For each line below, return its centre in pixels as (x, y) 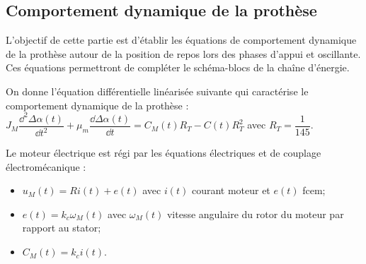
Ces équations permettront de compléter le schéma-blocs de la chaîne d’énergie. (178, 67)
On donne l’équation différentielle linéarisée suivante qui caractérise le (157, 91)
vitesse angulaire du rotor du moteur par (255, 214)
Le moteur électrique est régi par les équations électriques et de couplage (164, 153)
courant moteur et (231, 190)
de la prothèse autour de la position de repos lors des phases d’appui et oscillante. (183, 53)
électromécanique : (46, 166)
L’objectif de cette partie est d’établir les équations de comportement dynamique (181, 40)
